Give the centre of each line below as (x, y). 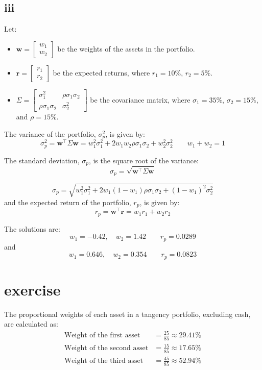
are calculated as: (31, 324)
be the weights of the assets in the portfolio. (126, 48)
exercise (32, 289)
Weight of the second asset (106, 348)
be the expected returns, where (101, 72)
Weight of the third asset (104, 361)
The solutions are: (32, 228)
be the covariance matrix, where (140, 99)
